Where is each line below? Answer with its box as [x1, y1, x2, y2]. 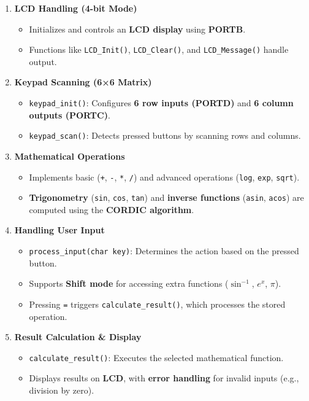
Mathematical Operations [14, 149, 125, 162]
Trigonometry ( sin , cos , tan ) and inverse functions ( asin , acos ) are [29, 191, 304, 204]
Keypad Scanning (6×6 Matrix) [14, 76, 152, 88]
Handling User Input [14, 224, 105, 236]
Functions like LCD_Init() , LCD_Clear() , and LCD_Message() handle [29, 43, 289, 56]
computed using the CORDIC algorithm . [29, 203, 194, 216]
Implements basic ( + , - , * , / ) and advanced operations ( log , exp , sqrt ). [29, 170, 300, 183]
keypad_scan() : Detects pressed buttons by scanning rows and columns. [29, 129, 301, 142]
